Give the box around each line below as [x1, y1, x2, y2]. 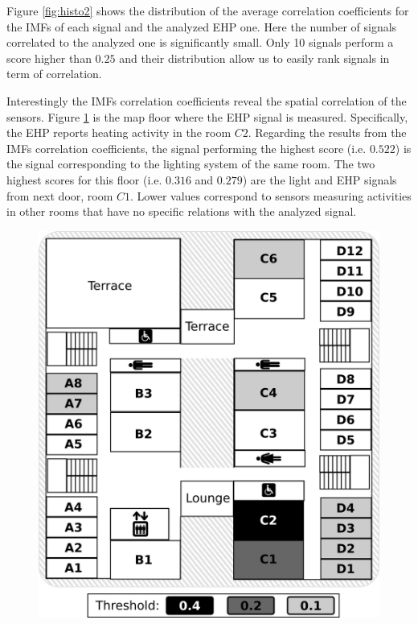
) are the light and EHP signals [242, 171, 397, 188]
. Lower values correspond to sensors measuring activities [130, 187, 412, 204]
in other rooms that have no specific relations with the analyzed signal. [6, 203, 357, 220]
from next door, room [6, 187, 113, 204]
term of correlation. [6, 65, 102, 82]
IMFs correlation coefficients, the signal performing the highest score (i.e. [6, 139, 367, 156]
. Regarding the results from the [248, 124, 407, 141]
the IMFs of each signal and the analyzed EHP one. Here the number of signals [6, 18, 397, 35]
